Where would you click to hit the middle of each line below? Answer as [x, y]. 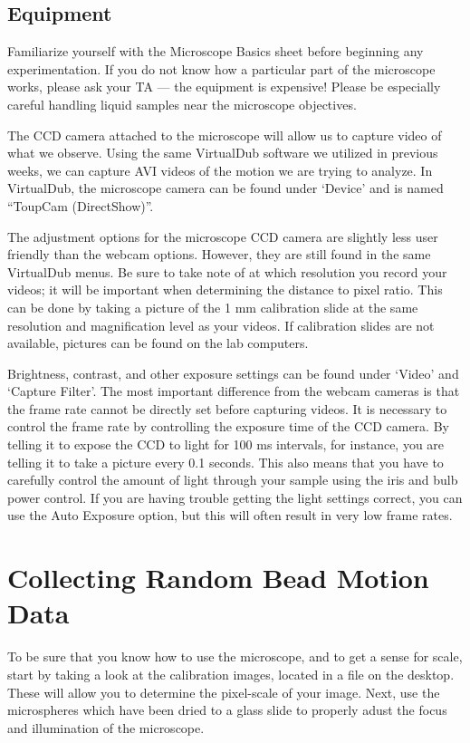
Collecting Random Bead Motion [218, 578]
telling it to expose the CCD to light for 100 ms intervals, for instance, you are [226, 444]
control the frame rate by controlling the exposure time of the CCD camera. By [228, 426]
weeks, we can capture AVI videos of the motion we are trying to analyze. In [220, 170]
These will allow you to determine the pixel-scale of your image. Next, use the [224, 692]
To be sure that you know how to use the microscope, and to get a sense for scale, [235, 656]
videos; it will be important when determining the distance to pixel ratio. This [225, 289]
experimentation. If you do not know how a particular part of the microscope [221, 68]
